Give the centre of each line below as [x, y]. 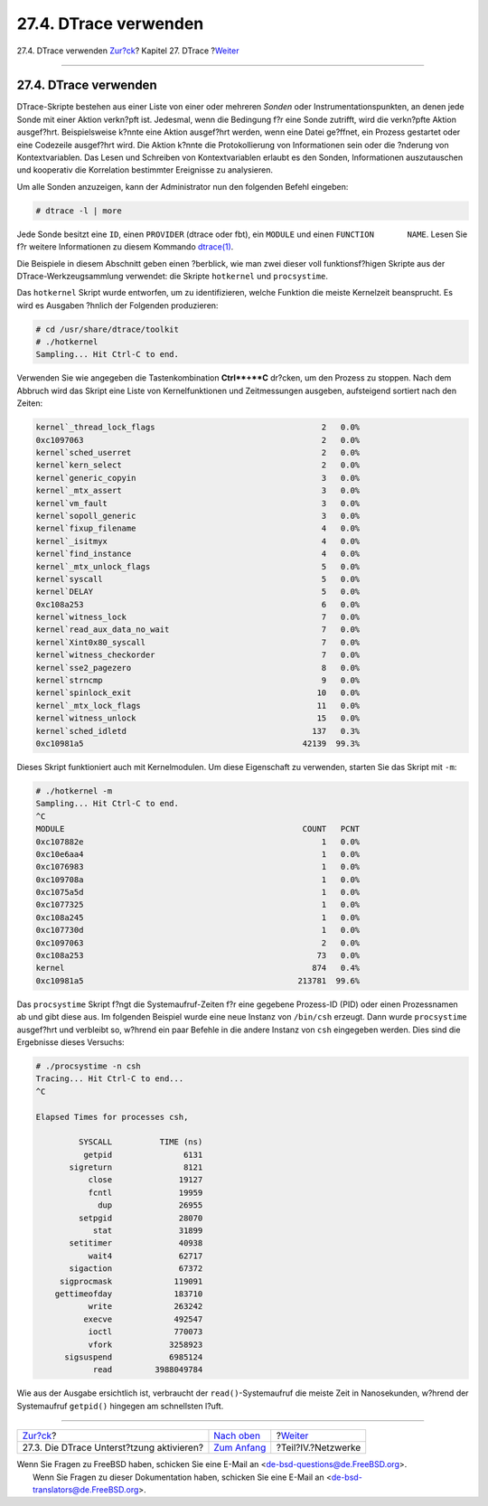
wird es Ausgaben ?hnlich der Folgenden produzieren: [117, 305]
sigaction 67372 [136, 1269]
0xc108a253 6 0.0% [198, 604]
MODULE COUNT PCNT [198, 829]
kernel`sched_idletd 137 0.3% [198, 731]
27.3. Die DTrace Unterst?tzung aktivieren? [113, 1448]
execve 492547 [143, 1319]
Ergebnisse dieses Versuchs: [71, 1042]
